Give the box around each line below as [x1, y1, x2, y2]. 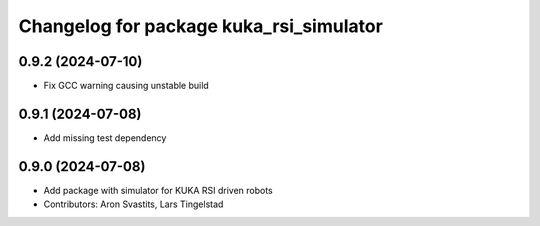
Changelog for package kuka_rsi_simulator [18, 15, 384, 37]
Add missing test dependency [43, 131, 167, 144]
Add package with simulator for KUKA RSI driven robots [43, 184, 274, 196]
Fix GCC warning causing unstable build [43, 80, 209, 92]
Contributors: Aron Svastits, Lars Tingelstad [43, 198, 224, 210]
